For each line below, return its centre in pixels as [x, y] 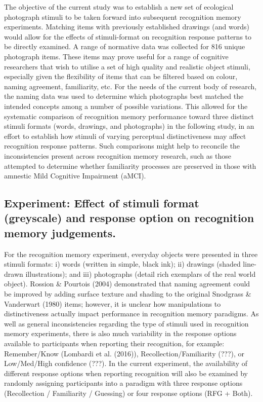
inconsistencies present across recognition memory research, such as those [118, 155]
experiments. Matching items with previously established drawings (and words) [127, 27]
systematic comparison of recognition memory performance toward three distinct [129, 116]
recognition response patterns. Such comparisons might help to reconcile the [122, 146]
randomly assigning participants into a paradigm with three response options [123, 383]
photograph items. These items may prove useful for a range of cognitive [116, 56]
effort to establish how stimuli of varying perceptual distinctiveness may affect [125, 136]
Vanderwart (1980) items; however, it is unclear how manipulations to [113, 303]
